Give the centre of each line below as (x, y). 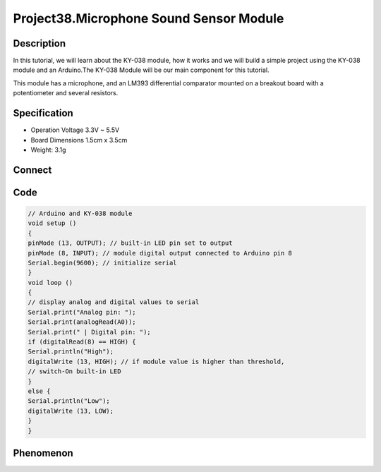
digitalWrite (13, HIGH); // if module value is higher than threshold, (156, 361)
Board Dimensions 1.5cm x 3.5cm (79, 140)
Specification (43, 113)
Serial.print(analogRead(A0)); (82, 322)
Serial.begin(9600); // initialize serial (102, 262)
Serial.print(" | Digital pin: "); (89, 332)
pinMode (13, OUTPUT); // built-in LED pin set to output (130, 243)
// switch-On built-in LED (74, 371)
